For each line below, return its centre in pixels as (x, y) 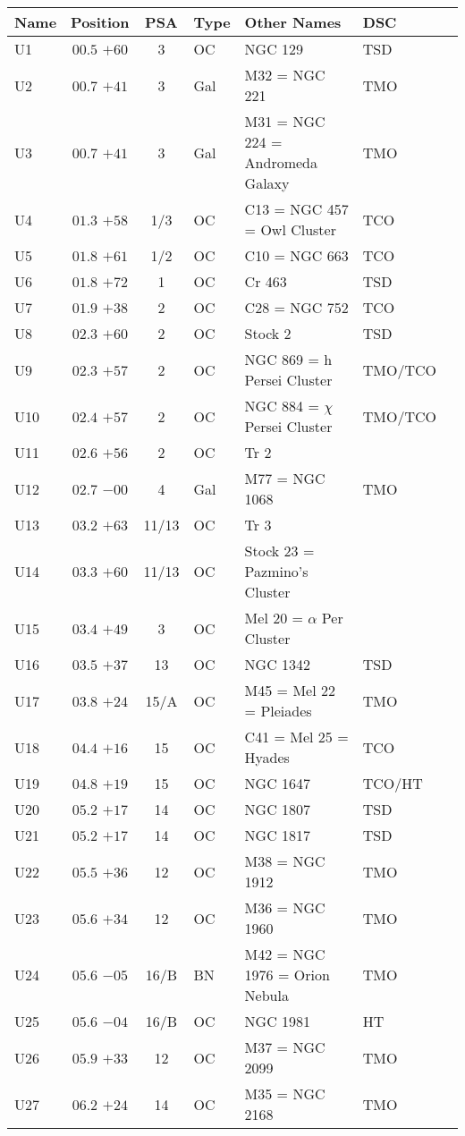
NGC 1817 (278, 835)
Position (100, 22)
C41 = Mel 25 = (296, 737)
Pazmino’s (276, 571)
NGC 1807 (278, 809)
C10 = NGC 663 (296, 255)
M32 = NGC (285, 75)
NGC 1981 (278, 1021)
